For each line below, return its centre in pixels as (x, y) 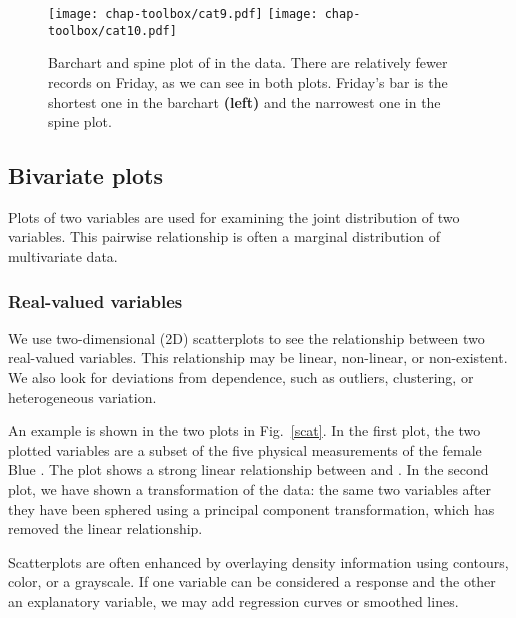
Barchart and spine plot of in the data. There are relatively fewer (248, 62)
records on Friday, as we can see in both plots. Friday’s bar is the (248, 81)
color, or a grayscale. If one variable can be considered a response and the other (252, 581)
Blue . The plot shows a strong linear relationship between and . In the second (248, 469)
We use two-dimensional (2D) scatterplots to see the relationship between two (246, 337)
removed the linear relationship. (105, 528)
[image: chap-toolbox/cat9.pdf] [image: (183, 14)
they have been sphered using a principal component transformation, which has (251, 508)
